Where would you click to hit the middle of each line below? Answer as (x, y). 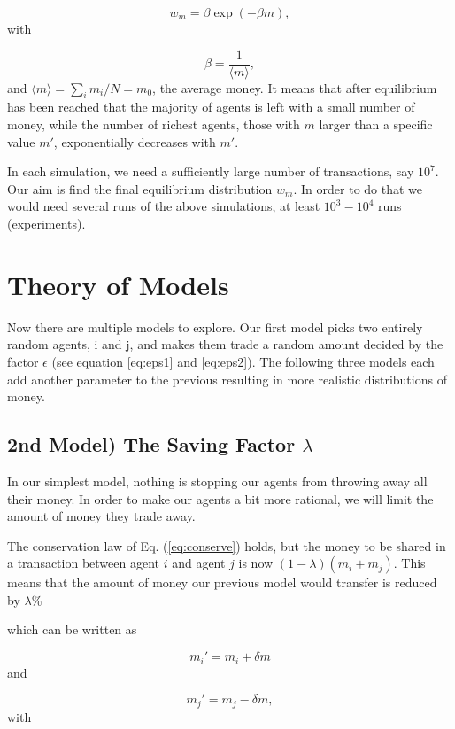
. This (409, 563)
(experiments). (46, 224)
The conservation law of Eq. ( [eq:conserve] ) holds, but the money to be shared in (227, 545)
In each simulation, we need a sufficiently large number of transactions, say (211, 171)
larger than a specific (376, 124)
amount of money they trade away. (101, 516)
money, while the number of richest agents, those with (154, 124)
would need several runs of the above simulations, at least (164, 206)
